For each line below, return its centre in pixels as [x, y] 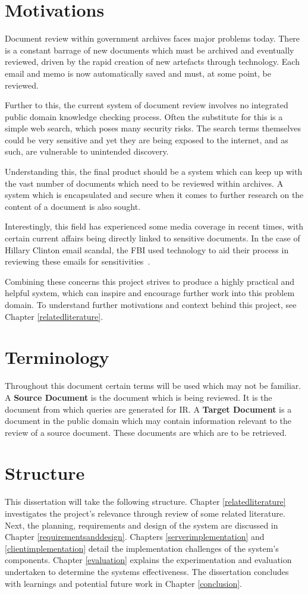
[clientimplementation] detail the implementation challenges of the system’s [142, 548]
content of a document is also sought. [73, 206]
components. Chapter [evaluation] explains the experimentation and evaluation [148, 560]
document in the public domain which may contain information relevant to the [148, 421]
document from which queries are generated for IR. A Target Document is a [148, 409]
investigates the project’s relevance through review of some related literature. [145, 513]
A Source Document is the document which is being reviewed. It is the [139, 397]
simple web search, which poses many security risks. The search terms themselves [153, 128]
